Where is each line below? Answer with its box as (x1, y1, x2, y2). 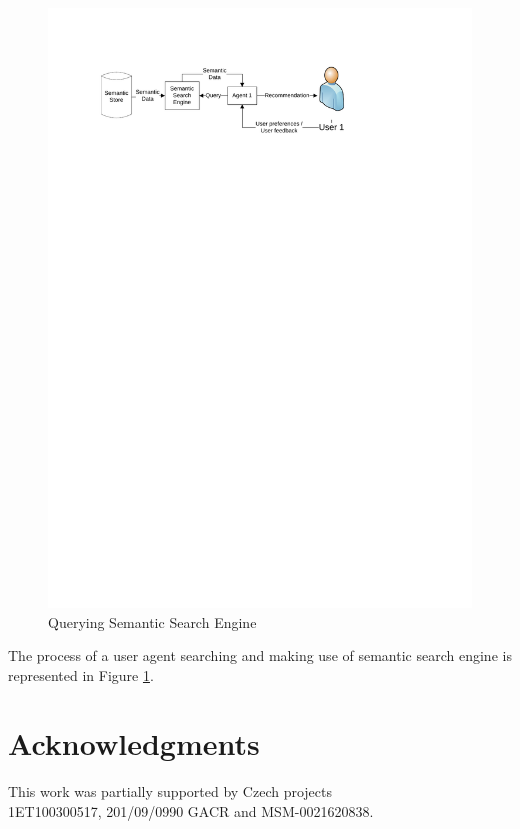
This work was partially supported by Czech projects (8, 781, 333, 802)
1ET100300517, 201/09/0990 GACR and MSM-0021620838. (8, 801, 374, 822)
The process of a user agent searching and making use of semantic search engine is (8, 645, 512, 666)
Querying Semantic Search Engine (48, 611, 257, 632)
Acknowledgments (8, 723, 260, 764)
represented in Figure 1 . (8, 664, 154, 685)
